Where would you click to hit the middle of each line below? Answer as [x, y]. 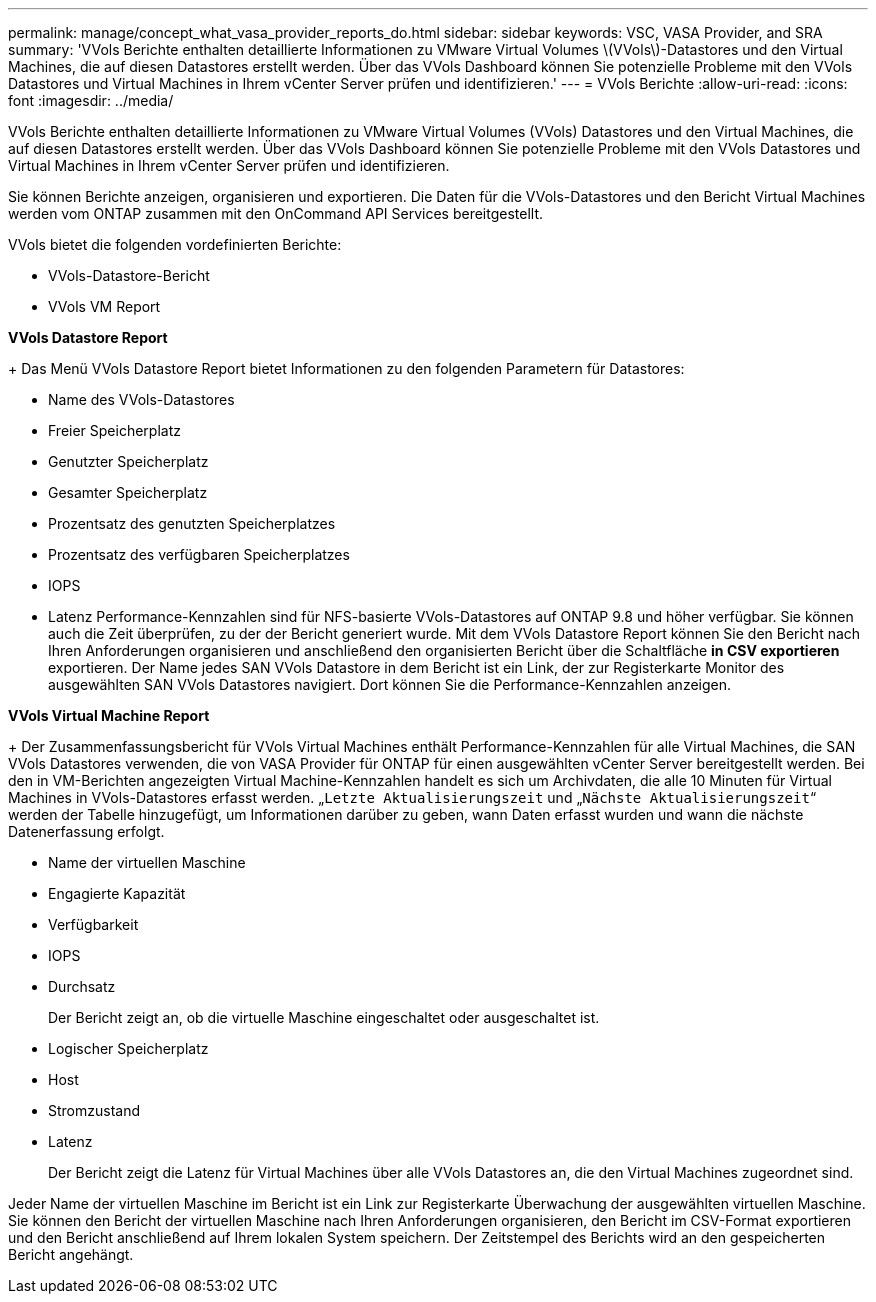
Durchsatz [82, 986]
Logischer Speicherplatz [128, 1048]
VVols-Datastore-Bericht [129, 275]
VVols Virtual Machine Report [109, 715]
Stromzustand [94, 1110]
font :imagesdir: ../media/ [91, 100]
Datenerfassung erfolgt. [86, 831]
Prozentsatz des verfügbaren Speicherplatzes [199, 554]
